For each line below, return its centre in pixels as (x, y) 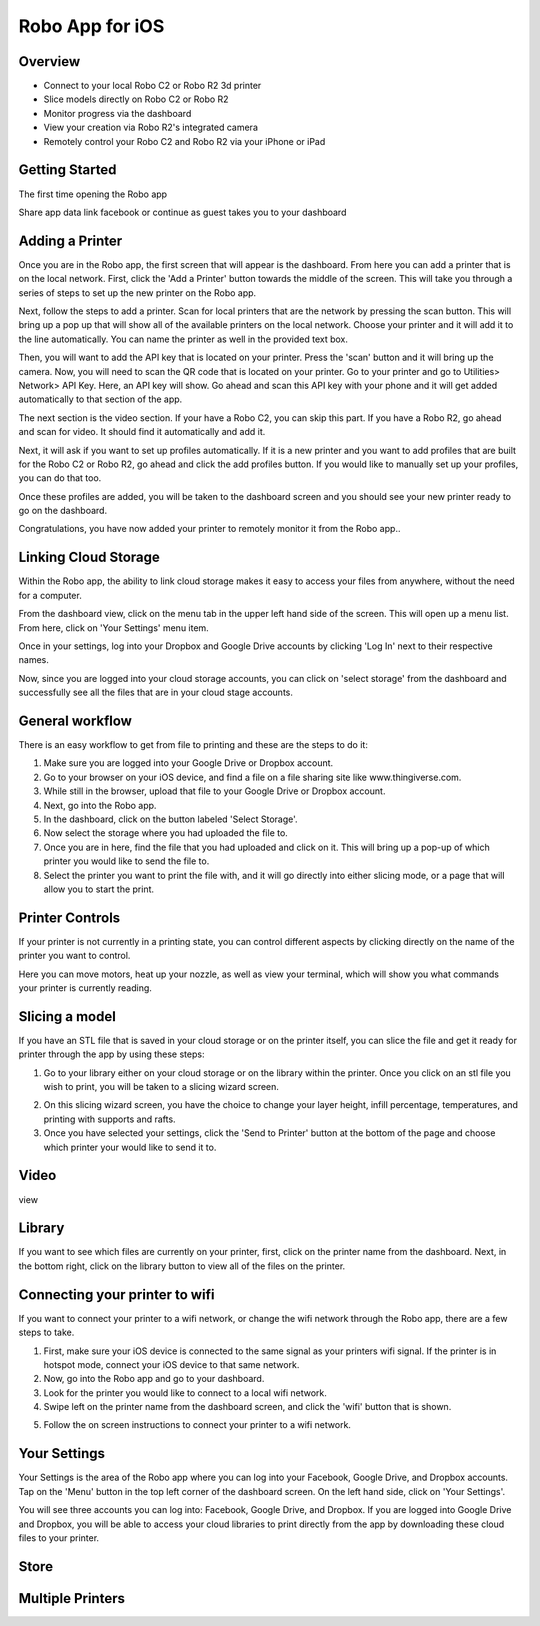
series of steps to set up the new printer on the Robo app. (137, 292)
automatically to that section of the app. (100, 399)
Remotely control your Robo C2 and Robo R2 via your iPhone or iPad (184, 141)
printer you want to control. (74, 956)
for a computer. (50, 595)
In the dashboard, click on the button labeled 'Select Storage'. (171, 819)
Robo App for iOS (91, 26)
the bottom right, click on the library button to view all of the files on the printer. (182, 1266)
